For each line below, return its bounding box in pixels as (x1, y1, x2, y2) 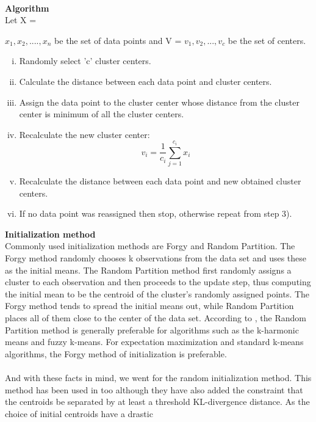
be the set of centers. (228, 34, 306, 46)
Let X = (5, 13, 37, 26)
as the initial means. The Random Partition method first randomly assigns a (5, 263, 292, 276)
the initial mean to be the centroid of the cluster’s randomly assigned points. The (5, 287, 310, 300)
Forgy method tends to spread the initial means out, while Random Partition (5, 299, 294, 312)
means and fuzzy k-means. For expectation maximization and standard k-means (5, 335, 304, 348)
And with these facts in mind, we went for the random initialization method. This (5, 371, 312, 384)
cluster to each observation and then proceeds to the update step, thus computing (5, 275, 311, 288)
